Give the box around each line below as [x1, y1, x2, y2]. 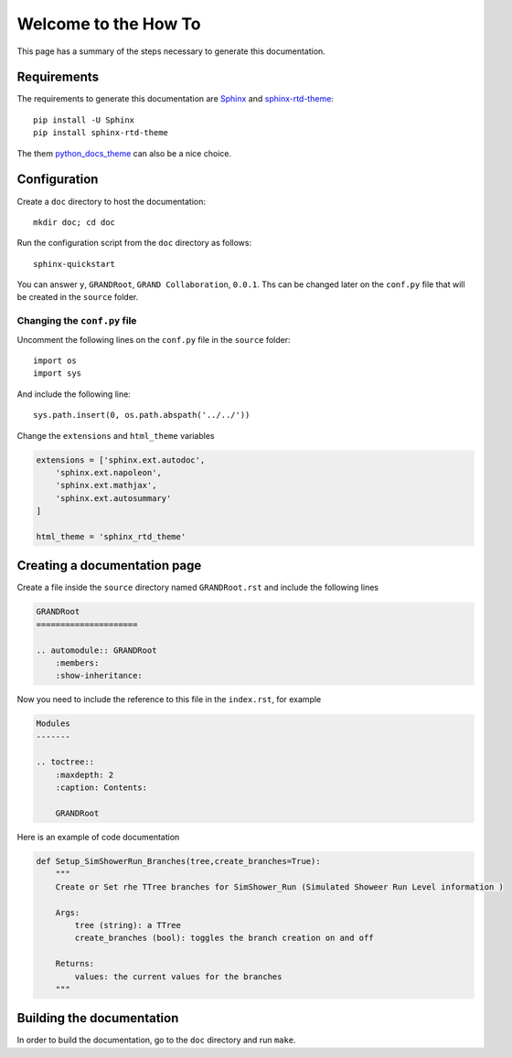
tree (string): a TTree [74, 920, 182, 930]
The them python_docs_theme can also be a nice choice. [16, 147, 232, 159]
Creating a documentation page [16, 558, 202, 573]
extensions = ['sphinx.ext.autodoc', [36, 454, 206, 465]
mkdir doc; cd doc [33, 217, 116, 228]
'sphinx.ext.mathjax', [55, 480, 157, 491]
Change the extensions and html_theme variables [16, 430, 215, 441]
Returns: [55, 958, 95, 969]
